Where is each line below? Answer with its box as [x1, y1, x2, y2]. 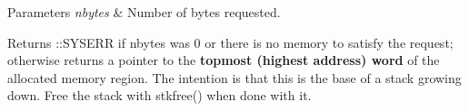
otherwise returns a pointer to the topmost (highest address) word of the [7, 51, 440, 69]
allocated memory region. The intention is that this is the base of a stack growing [7, 68, 462, 87]
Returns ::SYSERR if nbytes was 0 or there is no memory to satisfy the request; [7, 32, 454, 51]
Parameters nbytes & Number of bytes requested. [7, 3, 281, 21]
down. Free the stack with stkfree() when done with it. [7, 86, 312, 105]
